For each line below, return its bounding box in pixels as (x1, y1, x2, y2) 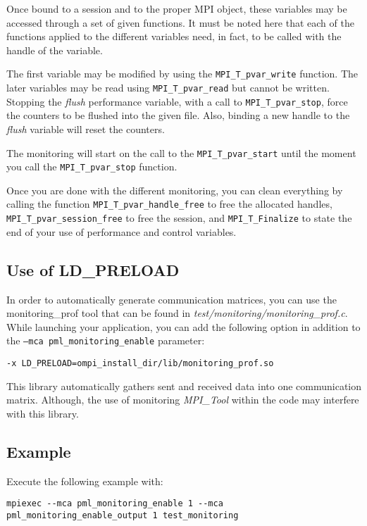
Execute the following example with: (6, 473, 163, 488)
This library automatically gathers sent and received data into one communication (6, 378, 361, 393)
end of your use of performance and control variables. (6, 224, 237, 239)
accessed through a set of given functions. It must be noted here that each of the (6, 15, 354, 30)
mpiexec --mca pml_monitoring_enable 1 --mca (6, 499, 223, 509)
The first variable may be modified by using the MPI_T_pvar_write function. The (6, 66, 359, 81)
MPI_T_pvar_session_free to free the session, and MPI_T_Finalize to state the (6, 211, 352, 225)
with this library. (6, 406, 79, 420)
